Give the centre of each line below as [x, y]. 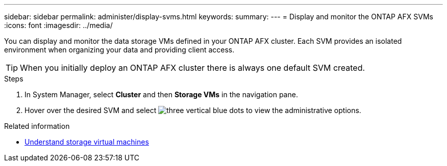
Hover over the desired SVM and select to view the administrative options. [193, 110]
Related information [37, 126]
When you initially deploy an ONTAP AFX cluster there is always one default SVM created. [193, 68]
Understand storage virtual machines [87, 142]
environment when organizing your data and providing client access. [119, 50]
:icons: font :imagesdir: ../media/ [58, 25]
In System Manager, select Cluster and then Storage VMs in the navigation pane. [161, 94]
